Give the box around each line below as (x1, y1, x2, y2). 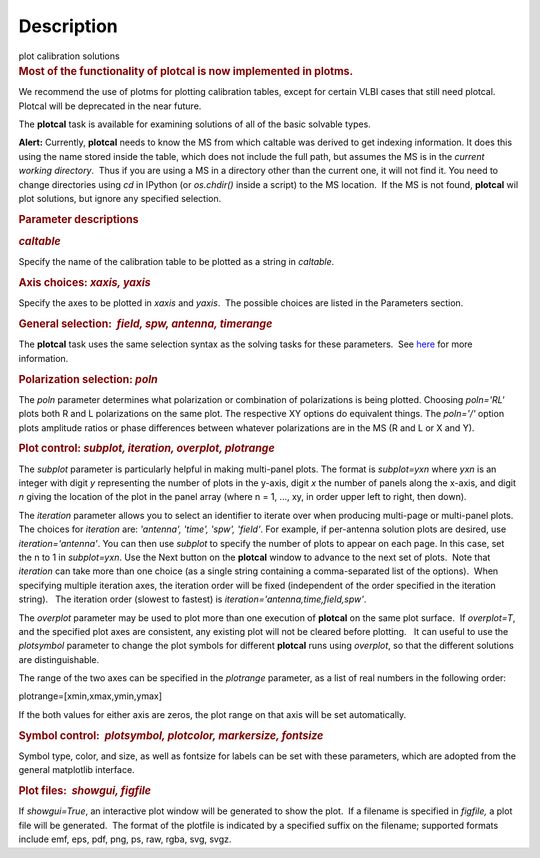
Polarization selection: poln (18, 372, 159, 386)
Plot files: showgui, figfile (18, 784, 152, 798)
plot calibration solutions (18, 50, 120, 62)
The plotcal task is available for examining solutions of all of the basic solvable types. (18, 118, 372, 130)
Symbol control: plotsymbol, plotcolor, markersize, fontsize (18, 728, 324, 742)
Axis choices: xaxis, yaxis (18, 276, 151, 290)
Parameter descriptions (18, 212, 139, 226)
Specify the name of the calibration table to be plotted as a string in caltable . (18, 256, 335, 268)
